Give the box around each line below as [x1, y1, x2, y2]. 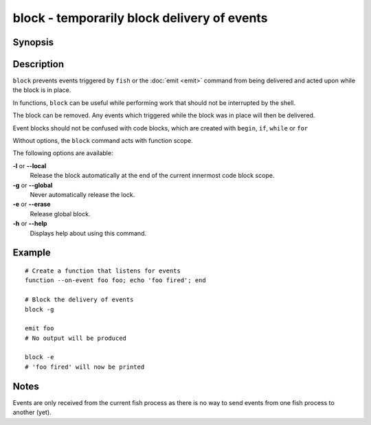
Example [12, 247, 51, 259]
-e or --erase [12, 200, 51, 209]
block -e [25, 354, 54, 361]
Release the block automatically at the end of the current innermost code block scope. [30, 172, 275, 180]
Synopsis [12, 36, 54, 48]
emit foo [25, 325, 54, 332]
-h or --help [12, 220, 47, 228]
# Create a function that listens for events [25, 266, 181, 275]
